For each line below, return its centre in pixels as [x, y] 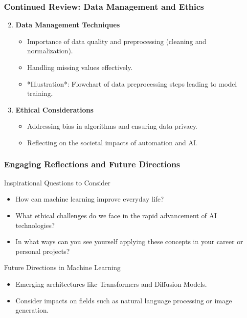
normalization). [50, 51]
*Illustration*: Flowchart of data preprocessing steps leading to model [132, 83]
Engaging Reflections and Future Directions [92, 164]
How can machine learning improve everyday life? [90, 199]
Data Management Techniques [68, 25]
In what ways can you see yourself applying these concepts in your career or [129, 241]
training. [40, 93]
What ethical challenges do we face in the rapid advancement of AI [116, 215]
